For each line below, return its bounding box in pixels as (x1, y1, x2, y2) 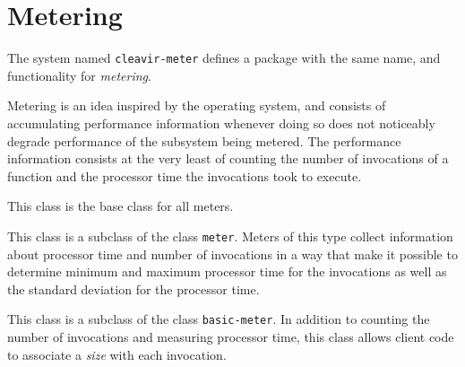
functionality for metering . (7, 66, 151, 84)
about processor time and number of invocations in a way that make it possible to (7, 244, 458, 263)
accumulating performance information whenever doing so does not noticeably (7, 113, 435, 132)
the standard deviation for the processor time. (7, 279, 260, 298)
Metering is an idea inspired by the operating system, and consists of (7, 96, 386, 115)
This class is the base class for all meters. (7, 197, 234, 215)
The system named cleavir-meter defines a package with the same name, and (7, 48, 441, 67)
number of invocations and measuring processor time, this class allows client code (7, 328, 454, 346)
